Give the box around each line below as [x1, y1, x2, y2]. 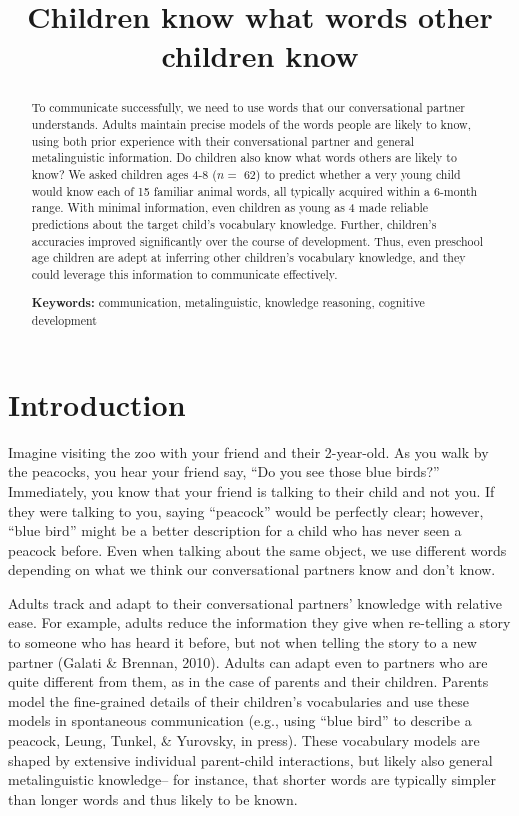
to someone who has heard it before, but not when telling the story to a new [8, 632, 477, 653]
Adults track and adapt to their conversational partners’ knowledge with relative [8, 592, 502, 613]
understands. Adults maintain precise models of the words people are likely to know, [31, 116, 471, 133]
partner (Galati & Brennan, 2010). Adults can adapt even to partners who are [8, 651, 488, 672]
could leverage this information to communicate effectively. [31, 265, 338, 282]
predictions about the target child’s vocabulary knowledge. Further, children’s [31, 215, 437, 232]
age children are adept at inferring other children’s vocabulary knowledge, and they [31, 249, 466, 266]
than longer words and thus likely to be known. [8, 788, 298, 809]
